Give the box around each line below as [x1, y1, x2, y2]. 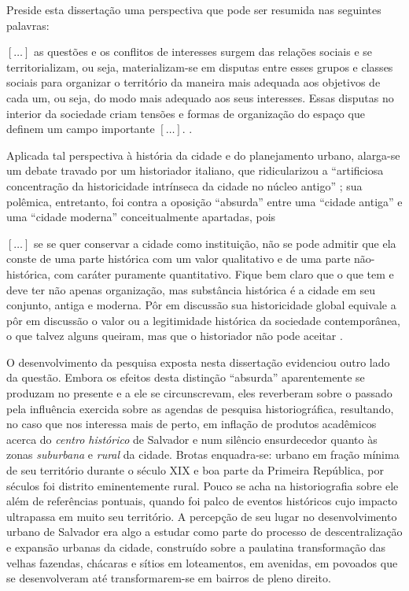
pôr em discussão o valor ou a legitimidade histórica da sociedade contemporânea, [6, 312, 401, 328]
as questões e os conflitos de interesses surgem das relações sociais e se [34, 43, 373, 60]
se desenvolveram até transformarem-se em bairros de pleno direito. [6, 570, 331, 586]
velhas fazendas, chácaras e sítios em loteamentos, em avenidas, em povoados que [6, 554, 398, 571]
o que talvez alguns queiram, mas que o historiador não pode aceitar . [6, 327, 343, 344]
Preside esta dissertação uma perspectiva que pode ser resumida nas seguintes [6, 2, 381, 17]
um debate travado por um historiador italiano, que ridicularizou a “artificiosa [6, 162, 384, 179]
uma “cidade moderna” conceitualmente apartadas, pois [6, 209, 276, 225]
